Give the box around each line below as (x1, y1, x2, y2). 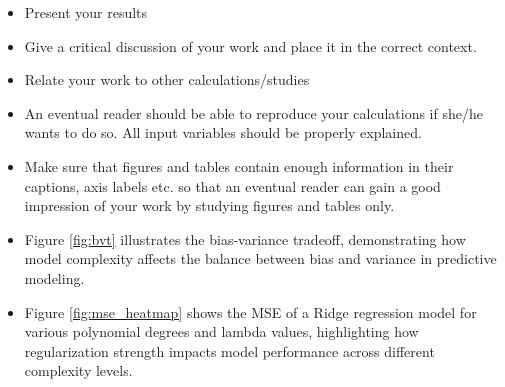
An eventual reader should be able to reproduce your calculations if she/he (24, 102, 483, 123)
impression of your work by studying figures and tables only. (24, 195, 395, 216)
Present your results (24, 2, 148, 22)
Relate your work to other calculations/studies (24, 69, 310, 90)
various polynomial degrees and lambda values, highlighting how (24, 321, 419, 342)
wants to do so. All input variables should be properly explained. (24, 122, 422, 143)
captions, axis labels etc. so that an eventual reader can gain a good (24, 175, 441, 196)
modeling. (24, 267, 85, 288)
